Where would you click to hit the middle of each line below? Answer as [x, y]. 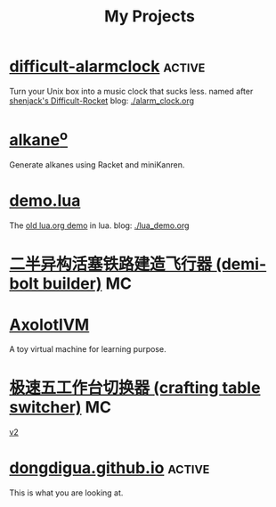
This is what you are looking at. [66, 493]
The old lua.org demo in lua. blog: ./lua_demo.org [99, 225]
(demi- [241, 264]
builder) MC [87, 284]
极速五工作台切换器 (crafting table [135, 388]
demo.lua [45, 201]
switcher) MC [61, 408]
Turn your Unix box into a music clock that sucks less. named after [131, 91]
